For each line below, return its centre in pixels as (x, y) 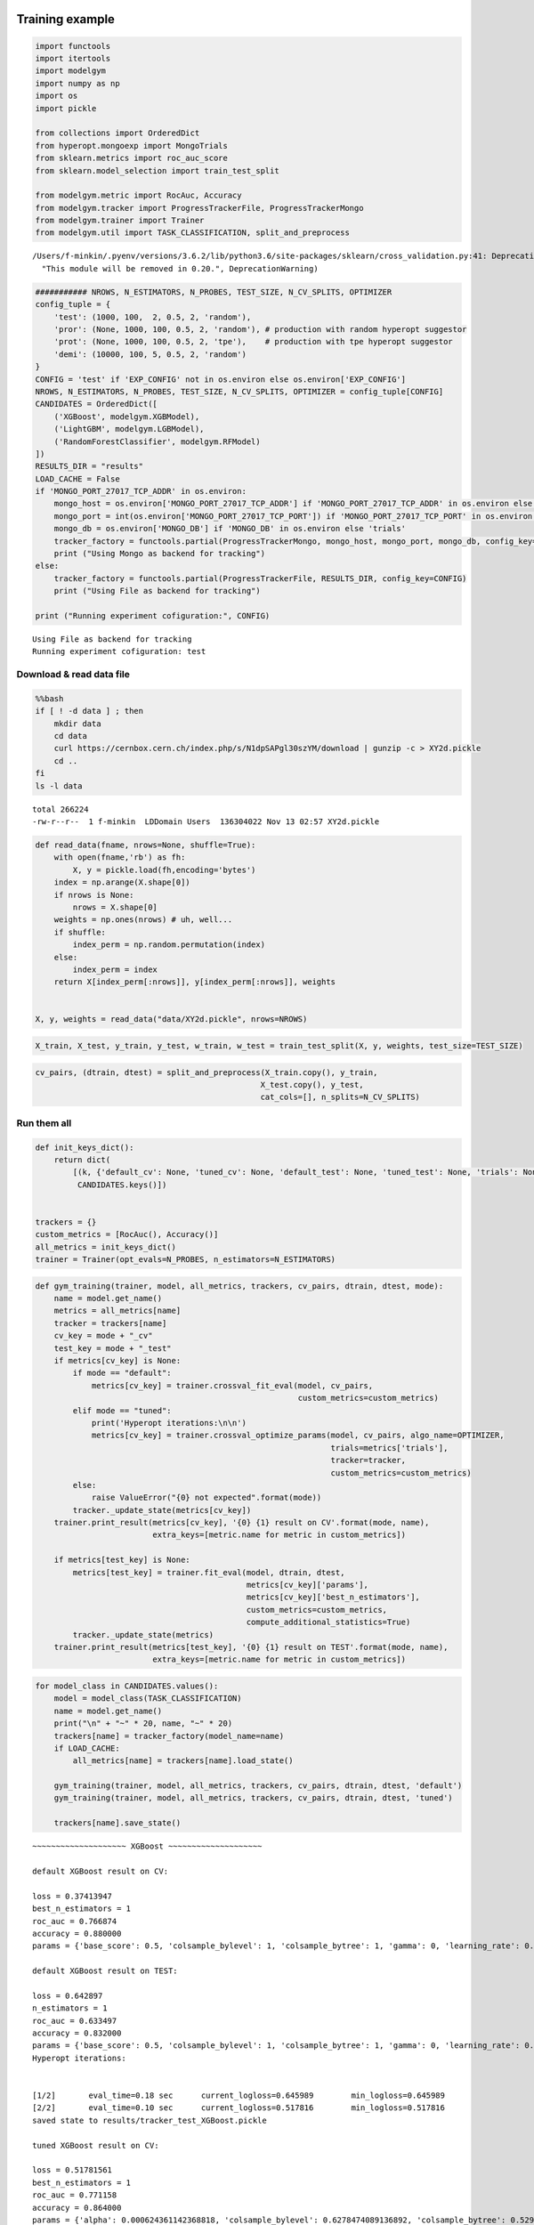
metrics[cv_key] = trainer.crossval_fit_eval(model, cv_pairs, (232, 1385)
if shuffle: (80, 932)
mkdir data (77, 724)
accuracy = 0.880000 (77, 1933)
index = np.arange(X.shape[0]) (122, 882)
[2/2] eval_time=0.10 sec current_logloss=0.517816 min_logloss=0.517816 (239, 2108)
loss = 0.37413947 (73, 1896)
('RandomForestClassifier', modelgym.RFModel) (158, 441)
